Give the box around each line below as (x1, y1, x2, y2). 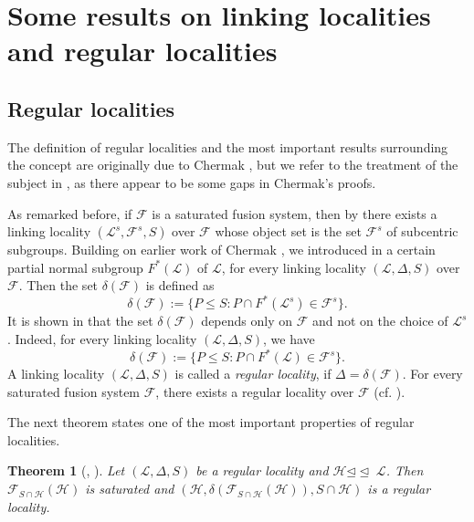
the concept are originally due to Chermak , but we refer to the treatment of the (7, 155, 458, 174)
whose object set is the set (215, 222, 362, 241)
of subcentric (386, 222, 458, 241)
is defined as (145, 276, 215, 295)
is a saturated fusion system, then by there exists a (152, 204, 437, 223)
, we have (263, 329, 315, 349)
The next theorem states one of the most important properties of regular (7, 412, 415, 432)
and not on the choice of (311, 311, 448, 330)
